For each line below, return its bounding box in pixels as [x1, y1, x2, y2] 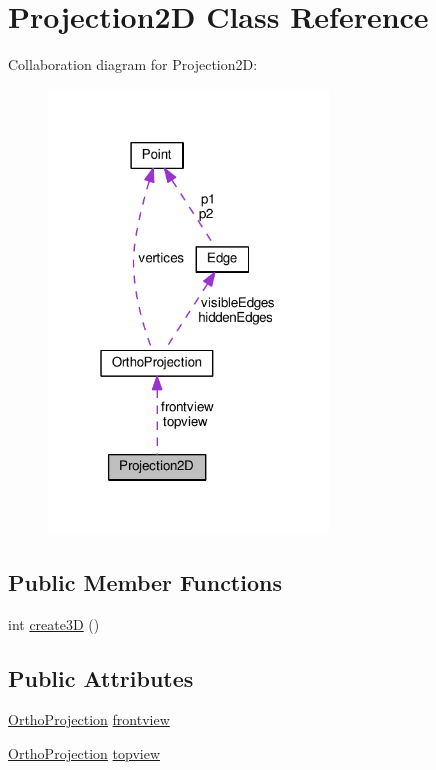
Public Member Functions [8, 566, 282, 597]
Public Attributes [8, 662, 194, 693]
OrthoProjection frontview [8, 709, 170, 730]
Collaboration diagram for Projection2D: [8, 54, 258, 75]
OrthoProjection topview [8, 742, 160, 763]
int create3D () [8, 613, 100, 634]
